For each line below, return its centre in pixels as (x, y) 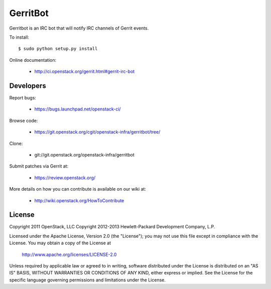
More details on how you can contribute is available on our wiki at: (78, 189)
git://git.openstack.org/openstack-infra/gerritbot (85, 155)
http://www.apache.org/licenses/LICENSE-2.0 (69, 254)
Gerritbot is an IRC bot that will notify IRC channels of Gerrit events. (79, 28)
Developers (28, 86)
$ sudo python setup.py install (58, 49)
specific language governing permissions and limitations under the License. (87, 280)
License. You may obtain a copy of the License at (60, 243)
